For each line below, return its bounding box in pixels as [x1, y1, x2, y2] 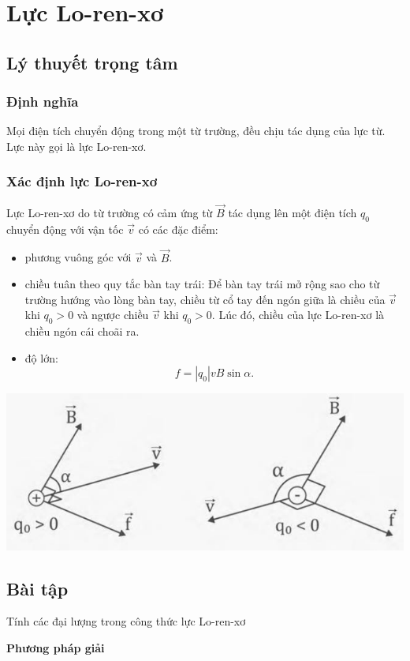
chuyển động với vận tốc [6, 220, 124, 237]
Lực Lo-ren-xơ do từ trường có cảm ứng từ [6, 205, 213, 220]
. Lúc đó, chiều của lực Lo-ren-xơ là [211, 306, 385, 323]
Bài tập [6, 576, 69, 600]
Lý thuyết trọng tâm [6, 50, 178, 74]
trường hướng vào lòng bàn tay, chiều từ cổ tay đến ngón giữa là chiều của [24, 291, 386, 307]
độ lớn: [24, 349, 58, 366]
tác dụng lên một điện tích [228, 205, 357, 220]
